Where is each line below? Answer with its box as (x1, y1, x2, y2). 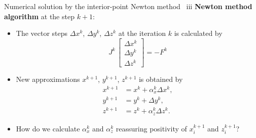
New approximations (16, 74, 80, 84)
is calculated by (174, 28, 223, 38)
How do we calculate (16, 123, 80, 133)
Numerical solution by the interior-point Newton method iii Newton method (4, 1, 252, 11)
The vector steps (16, 28, 68, 38)
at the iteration (118, 28, 166, 38)
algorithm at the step (4, 11, 75, 21)
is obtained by (138, 74, 183, 84)
